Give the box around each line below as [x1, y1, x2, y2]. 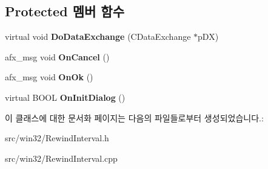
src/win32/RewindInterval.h [5, 132, 109, 144]
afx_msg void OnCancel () [5, 50, 110, 63]
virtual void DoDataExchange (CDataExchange [5, 30, 191, 43]
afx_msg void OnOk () [5, 71, 93, 83]
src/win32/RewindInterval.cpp [5, 151, 118, 164]
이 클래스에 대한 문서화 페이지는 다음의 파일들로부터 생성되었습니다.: [5, 111, 264, 124]
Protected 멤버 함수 [5, 2, 124, 21]
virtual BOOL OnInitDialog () [5, 91, 126, 103]
